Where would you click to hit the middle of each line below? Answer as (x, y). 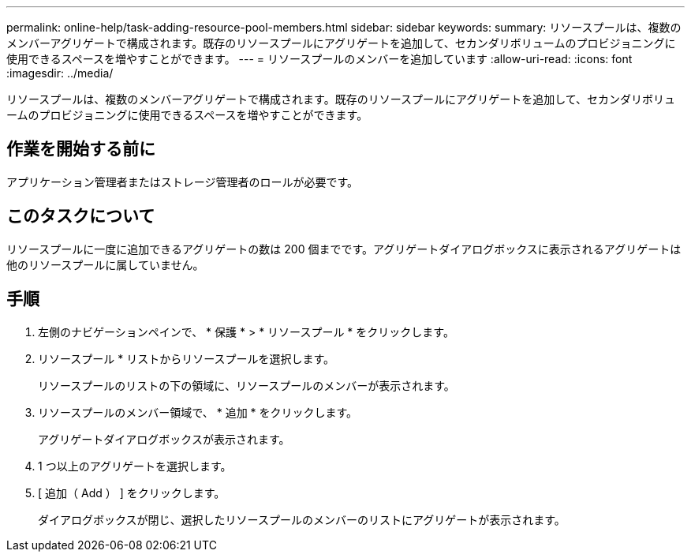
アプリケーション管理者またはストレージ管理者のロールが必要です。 (183, 182)
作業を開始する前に (81, 149)
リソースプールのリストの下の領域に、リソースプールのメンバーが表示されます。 (247, 385)
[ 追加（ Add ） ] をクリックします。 (132, 492)
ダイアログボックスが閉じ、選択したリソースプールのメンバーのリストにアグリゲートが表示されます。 (302, 519)
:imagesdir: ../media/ (60, 73)
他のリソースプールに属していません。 (105, 264)
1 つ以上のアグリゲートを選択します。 (135, 466)
